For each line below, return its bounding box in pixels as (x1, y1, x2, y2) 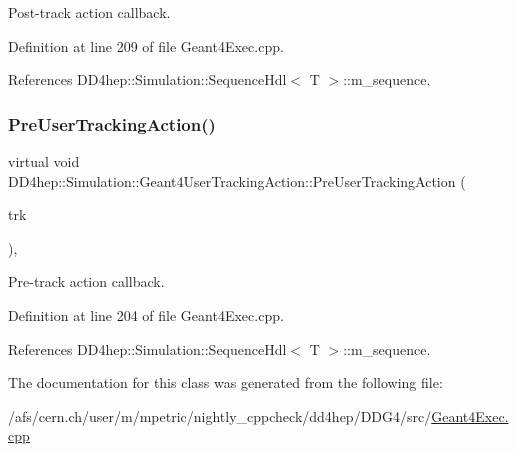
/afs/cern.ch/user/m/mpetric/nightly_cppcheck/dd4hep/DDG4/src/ (8, 405, 432, 426)
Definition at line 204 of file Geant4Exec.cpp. (8, 304, 284, 325)
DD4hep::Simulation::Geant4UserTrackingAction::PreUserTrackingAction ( (8, 170, 466, 191)
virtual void (8, 151, 80, 171)
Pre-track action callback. (8, 271, 165, 292)
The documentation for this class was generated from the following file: (8, 372, 443, 393)
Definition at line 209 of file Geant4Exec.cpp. (8, 35, 284, 56)
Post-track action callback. (8, 2, 171, 22)
